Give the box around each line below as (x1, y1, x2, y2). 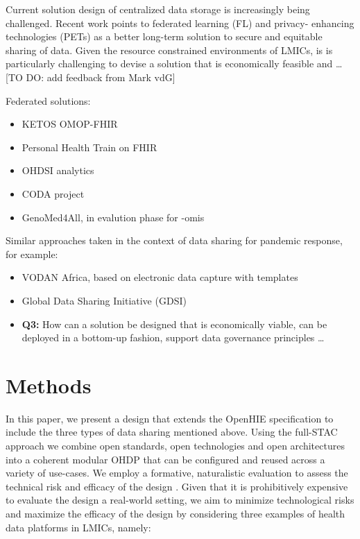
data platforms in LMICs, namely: (6, 520, 151, 534)
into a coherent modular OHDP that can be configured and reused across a (6, 452, 325, 466)
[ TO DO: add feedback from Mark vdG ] (6, 69, 175, 84)
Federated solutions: (6, 93, 91, 108)
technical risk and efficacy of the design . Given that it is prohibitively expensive (6, 479, 348, 493)
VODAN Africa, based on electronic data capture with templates (22, 270, 298, 284)
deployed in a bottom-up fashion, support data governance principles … (22, 330, 325, 345)
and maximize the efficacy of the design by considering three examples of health (6, 506, 345, 520)
